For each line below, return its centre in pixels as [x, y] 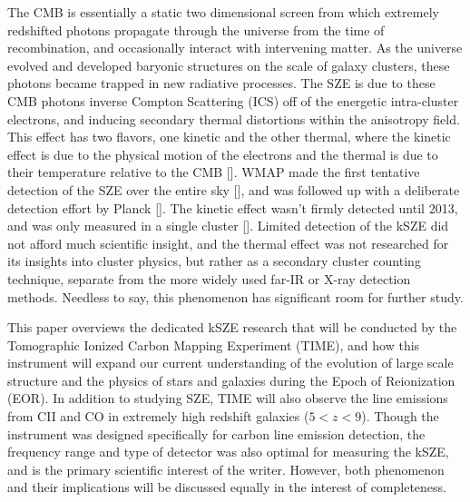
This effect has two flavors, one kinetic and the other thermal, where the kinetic [229, 137]
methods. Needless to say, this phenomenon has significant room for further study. [235, 296]
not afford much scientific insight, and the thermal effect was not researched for [228, 243]
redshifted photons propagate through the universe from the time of [196, 30]
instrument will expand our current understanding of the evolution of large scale [230, 363]
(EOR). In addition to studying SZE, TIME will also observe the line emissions [228, 398]
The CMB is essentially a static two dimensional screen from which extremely [223, 12]
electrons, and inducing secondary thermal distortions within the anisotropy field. [234, 118]
